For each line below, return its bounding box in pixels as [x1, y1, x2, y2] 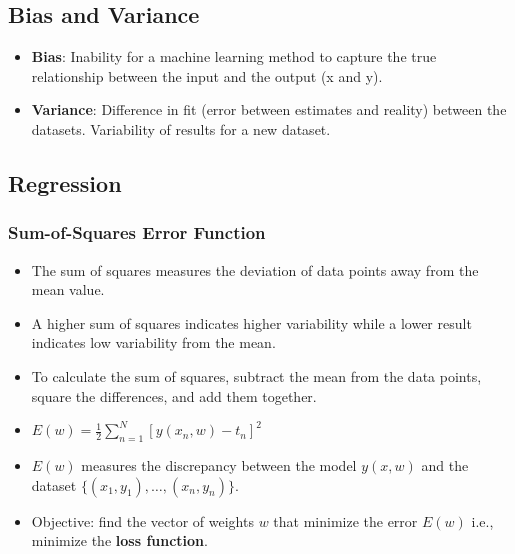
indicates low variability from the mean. [31, 332, 276, 353]
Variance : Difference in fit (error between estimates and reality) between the [31, 99, 507, 120]
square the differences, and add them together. [31, 385, 317, 406]
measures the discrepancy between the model [81, 454, 357, 475]
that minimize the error [273, 510, 418, 531]
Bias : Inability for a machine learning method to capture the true [31, 46, 437, 67]
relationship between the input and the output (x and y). [31, 65, 383, 86]
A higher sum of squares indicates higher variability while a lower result [31, 312, 472, 333]
